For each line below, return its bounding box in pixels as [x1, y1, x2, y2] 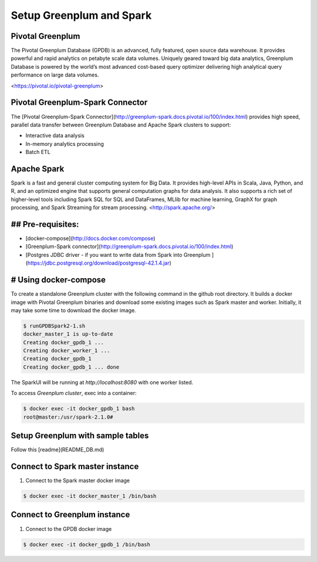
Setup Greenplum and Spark [11, 9, 152, 22]
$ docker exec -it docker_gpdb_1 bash [23, 406, 135, 412]
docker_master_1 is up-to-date [23, 331, 114, 337]
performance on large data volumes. [11, 71, 99, 79]
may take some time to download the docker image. [11, 306, 136, 314]
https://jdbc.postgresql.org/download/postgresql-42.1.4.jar [27, 259, 170, 267]
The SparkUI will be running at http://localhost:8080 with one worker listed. [11, 379, 194, 386]
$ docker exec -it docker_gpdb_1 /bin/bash [23, 541, 151, 548]
